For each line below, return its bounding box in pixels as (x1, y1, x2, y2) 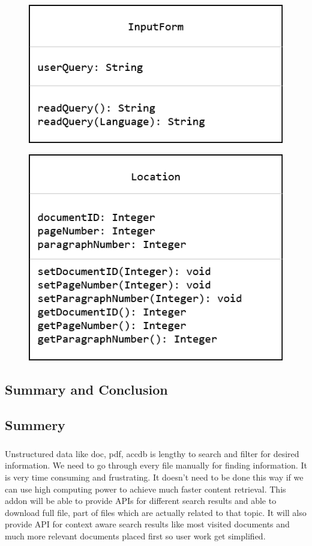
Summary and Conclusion (5, 380, 168, 399)
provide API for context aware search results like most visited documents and (5, 518, 290, 530)
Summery (5, 416, 65, 434)
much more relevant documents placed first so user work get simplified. (5, 530, 266, 542)
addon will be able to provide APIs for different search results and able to (5, 494, 277, 507)
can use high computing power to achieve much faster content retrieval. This (5, 482, 286, 495)
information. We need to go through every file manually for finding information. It (5, 459, 307, 472)
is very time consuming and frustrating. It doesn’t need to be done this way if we (5, 471, 304, 484)
